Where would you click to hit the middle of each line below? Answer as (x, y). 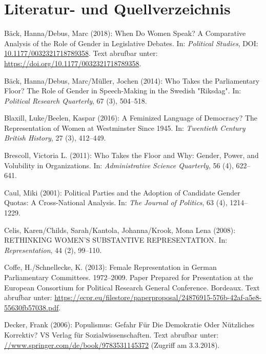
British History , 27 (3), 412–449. (55, 138)
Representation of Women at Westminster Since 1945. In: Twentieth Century (125, 127)
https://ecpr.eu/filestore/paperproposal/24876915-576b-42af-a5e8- (158, 297)
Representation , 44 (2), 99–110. (53, 250)
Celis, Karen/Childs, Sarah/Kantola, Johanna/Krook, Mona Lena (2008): (120, 230)
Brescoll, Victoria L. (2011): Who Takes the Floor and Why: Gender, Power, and (131, 155)
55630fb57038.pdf (32, 307)
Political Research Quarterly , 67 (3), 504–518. (76, 100)
